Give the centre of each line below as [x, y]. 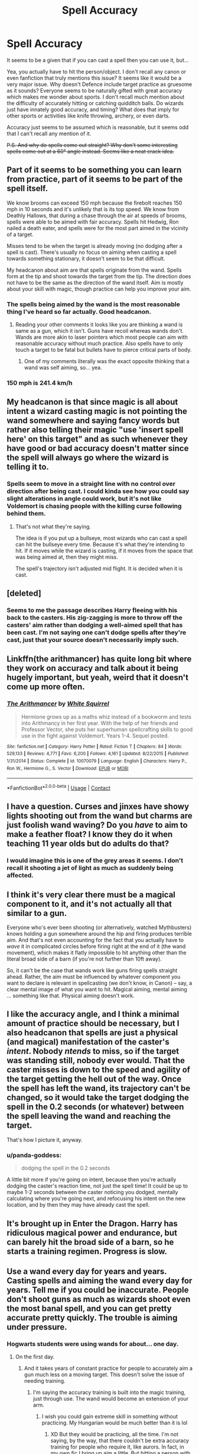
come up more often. [46, 687]
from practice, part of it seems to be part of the [95, 179]
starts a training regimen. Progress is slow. [87, 1251]
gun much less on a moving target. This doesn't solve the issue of [104, 1375]
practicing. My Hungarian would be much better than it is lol [115, 1423]
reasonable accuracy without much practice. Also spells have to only [99, 343]
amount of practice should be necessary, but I [93, 1024]
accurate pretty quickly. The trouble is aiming [92, 1318]
